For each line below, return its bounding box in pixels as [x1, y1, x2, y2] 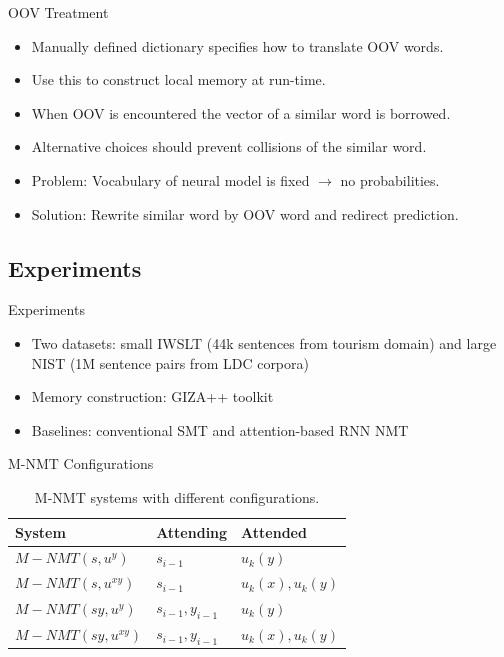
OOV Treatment [8, 2, 109, 22]
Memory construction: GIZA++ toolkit [31, 386, 274, 407]
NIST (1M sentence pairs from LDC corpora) [31, 352, 309, 373]
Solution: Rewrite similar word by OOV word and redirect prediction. [31, 203, 459, 224]
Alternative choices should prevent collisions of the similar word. [31, 136, 427, 157]
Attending [156, 521, 228, 542]
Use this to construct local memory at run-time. [31, 69, 326, 90]
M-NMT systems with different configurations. [34, 486, 320, 507]
